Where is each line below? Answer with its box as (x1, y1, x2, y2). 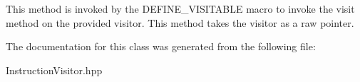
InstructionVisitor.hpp (6, 62, 103, 77)
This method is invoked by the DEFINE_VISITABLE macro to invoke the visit (6, 1, 355, 16)
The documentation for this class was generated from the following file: (6, 39, 316, 54)
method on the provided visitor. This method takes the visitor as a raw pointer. (6, 15, 354, 30)
